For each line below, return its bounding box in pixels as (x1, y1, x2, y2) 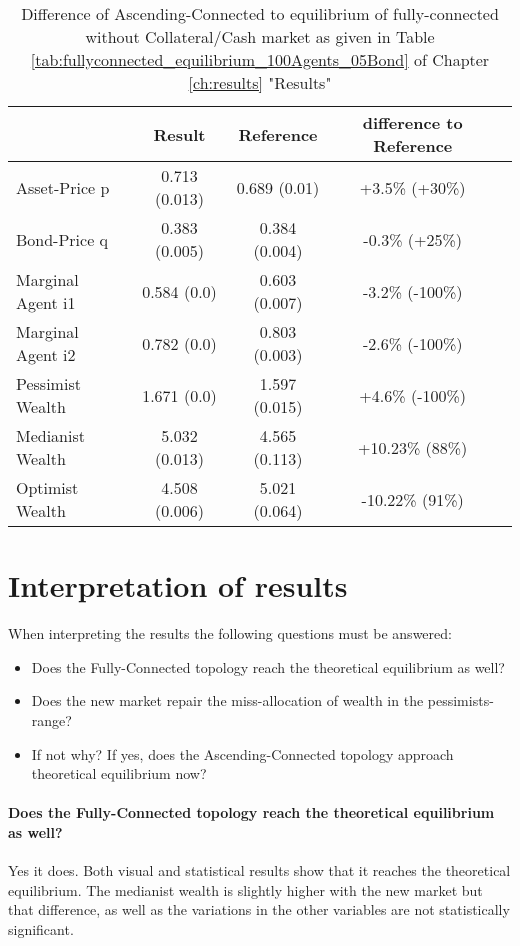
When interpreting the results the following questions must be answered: (8, 623, 452, 644)
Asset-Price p (16, 175, 110, 199)
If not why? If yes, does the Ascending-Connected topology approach (31, 743, 454, 764)
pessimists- (427, 690, 494, 711)
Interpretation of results (8, 565, 348, 606)
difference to (362, 111, 463, 134)
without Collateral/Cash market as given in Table (85, 25, 435, 48)
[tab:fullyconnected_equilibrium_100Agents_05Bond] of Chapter (30, 48, 490, 71)
